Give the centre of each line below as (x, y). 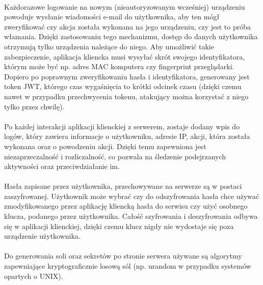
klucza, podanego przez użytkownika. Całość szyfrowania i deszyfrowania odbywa (131, 216)
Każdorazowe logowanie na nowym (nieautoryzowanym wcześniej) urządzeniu (125, 6)
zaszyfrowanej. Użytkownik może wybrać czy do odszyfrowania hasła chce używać (132, 196)
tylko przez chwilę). (34, 106)
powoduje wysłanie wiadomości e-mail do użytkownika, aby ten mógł (112, 17)
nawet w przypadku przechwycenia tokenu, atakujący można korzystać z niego (126, 96)
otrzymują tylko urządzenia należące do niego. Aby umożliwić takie (109, 46)
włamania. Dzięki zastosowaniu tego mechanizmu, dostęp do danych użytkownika (131, 36)
